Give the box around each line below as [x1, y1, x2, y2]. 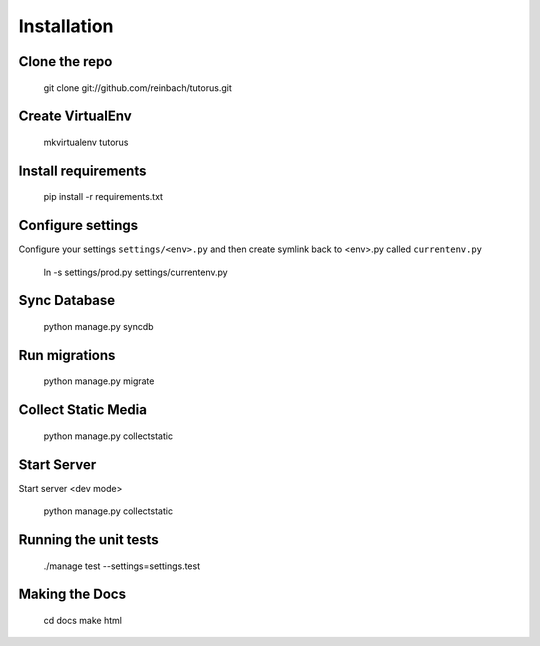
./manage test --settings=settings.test [43, 560, 200, 572]
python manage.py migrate [43, 375, 155, 387]
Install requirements [18, 162, 147, 179]
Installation [18, 15, 114, 37]
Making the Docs [18, 586, 127, 603]
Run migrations [18, 346, 116, 364]
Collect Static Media [18, 401, 147, 419]
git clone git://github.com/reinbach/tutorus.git [43, 81, 232, 94]
